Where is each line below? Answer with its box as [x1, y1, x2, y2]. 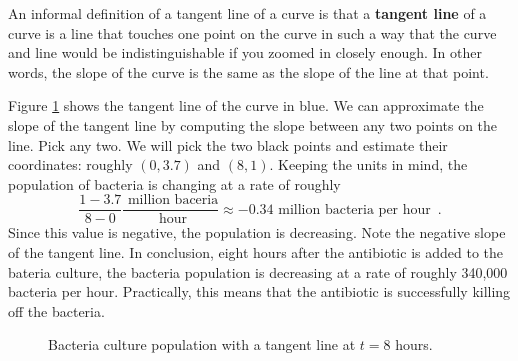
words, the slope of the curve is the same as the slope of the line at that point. [8, 61, 489, 82]
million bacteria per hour [278, 202, 431, 217]
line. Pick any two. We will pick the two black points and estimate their [8, 134, 448, 155]
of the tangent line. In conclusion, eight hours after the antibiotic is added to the [8, 242, 503, 262]
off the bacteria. [8, 300, 105, 321]
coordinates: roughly [8, 154, 133, 175]
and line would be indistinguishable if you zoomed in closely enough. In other [8, 42, 482, 63]
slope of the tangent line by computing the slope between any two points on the [8, 114, 498, 135]
